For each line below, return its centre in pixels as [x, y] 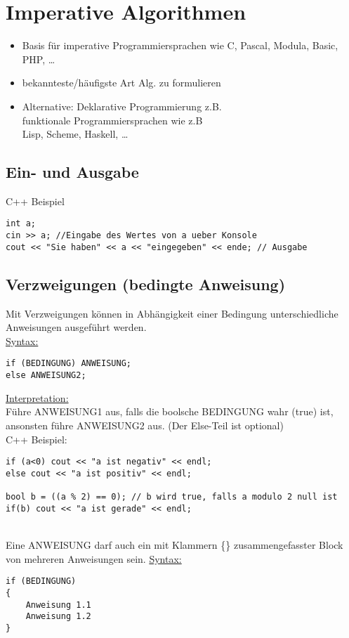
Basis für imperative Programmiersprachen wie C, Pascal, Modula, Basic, [180, 45]
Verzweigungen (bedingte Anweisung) [146, 284]
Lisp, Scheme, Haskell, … [75, 134]
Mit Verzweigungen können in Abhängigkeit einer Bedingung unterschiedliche [172, 313]
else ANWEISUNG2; [46, 376]
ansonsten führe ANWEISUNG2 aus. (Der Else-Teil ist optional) [145, 425]
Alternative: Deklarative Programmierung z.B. [122, 106]
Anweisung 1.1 [58, 605]
